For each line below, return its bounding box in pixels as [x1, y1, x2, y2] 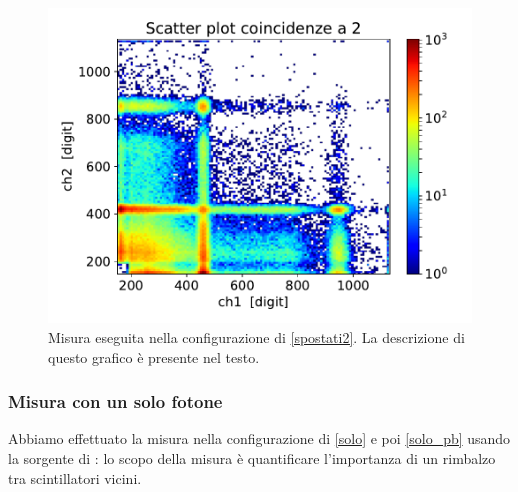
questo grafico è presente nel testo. [48, 346, 260, 367]
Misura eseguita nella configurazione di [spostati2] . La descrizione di [48, 326, 465, 347]
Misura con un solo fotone [8, 389, 223, 414]
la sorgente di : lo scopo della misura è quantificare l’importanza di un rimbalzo [8, 447, 496, 468]
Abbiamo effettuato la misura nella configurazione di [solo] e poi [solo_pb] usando [8, 428, 511, 449]
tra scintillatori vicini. [8, 467, 142, 488]
